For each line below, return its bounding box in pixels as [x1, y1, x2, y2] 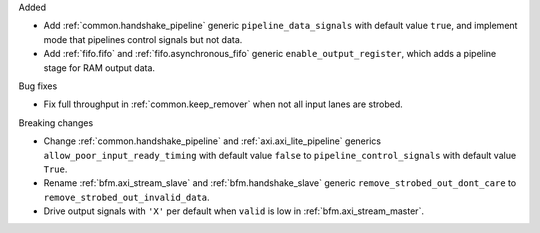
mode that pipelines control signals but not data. [43, 33, 243, 45]
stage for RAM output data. [43, 61, 155, 74]
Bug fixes [18, 80, 58, 92]
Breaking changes [18, 116, 94, 129]
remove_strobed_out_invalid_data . [43, 191, 210, 203]
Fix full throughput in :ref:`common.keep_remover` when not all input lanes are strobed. [43, 98, 404, 110]
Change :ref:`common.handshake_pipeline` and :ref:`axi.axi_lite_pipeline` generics [43, 135, 382, 147]
